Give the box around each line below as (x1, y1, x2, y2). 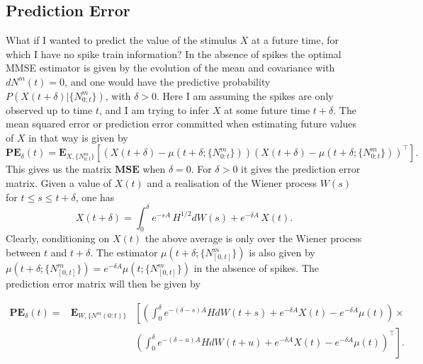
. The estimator (90, 245, 158, 260)
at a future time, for (252, 33, 339, 47)
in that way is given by (28, 130, 128, 144)
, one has (75, 189, 115, 204)
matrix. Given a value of (6, 175, 112, 190)
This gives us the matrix (6, 161, 112, 176)
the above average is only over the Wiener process (145, 231, 362, 246)
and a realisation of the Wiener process (147, 175, 317, 190)
